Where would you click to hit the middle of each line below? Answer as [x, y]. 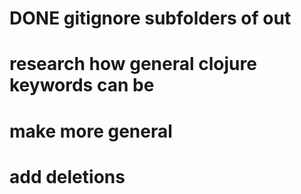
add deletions [67, 176]
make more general [91, 131]
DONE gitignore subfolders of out [150, 18]
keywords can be [82, 85]
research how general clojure [133, 64]
